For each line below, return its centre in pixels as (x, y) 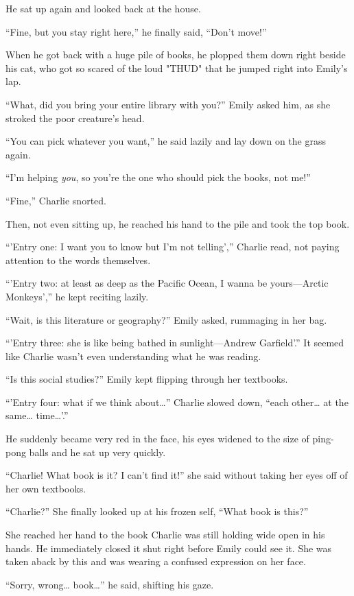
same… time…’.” (37, 415)
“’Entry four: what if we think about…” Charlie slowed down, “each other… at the (177, 402)
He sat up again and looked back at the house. (103, 8)
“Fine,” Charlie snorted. (56, 200)
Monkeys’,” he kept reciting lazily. (77, 296)
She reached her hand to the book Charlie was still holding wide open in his (165, 535)
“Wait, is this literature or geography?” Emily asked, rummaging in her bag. (166, 319)
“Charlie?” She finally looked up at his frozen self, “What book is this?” (157, 511)
